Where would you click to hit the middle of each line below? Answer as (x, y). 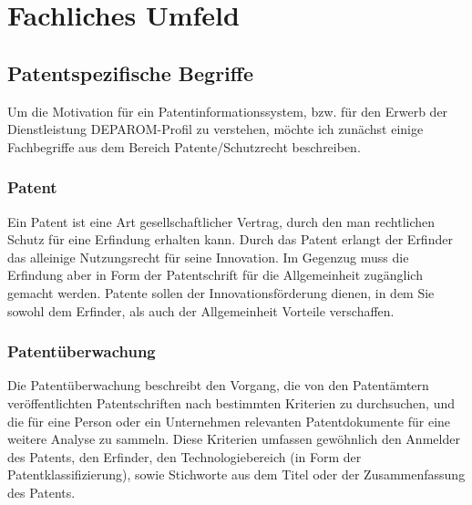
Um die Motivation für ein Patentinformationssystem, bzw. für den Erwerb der (228, 111)
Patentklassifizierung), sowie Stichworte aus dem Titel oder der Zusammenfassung (236, 474)
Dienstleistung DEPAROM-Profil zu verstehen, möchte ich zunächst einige (215, 129)
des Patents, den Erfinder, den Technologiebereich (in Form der (185, 456)
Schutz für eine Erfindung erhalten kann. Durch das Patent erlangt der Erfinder (230, 239)
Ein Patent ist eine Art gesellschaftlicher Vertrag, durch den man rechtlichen (221, 221)
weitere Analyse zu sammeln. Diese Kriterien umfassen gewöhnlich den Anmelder (234, 439)
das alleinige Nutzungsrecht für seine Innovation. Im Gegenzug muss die (208, 257)
